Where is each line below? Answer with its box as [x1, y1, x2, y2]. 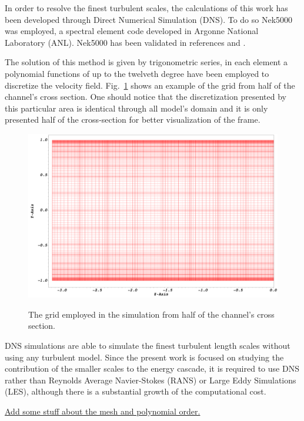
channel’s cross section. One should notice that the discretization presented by [5, 90, 286, 103]
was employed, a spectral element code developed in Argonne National [5, 25, 259, 37]
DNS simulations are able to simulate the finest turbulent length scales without [5, 339, 290, 352]
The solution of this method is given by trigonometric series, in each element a [5, 56, 288, 68]
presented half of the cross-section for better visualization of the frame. [5, 113, 260, 126]
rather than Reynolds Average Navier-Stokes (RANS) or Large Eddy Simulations [5, 373, 296, 386]
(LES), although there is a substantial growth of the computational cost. [5, 385, 266, 398]
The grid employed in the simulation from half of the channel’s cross [28, 308, 275, 320]
